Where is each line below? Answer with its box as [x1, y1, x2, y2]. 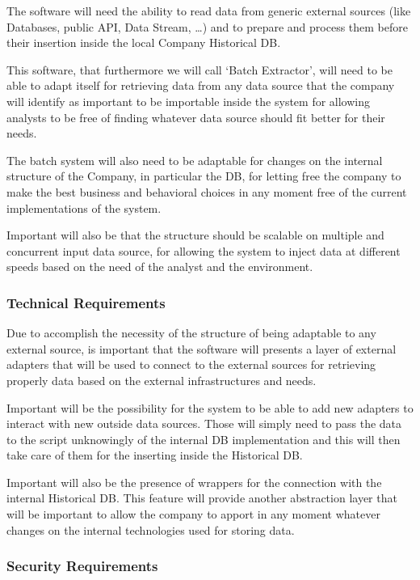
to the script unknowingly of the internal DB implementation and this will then [6, 430, 401, 447]
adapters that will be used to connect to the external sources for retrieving [6, 356, 376, 373]
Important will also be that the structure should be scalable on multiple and [6, 226, 384, 243]
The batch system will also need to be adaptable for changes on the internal [6, 151, 383, 168]
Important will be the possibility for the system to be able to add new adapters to [6, 399, 414, 416]
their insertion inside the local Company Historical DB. [6, 34, 281, 51]
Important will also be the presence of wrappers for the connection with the [6, 473, 382, 490]
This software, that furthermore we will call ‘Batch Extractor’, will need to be [6, 61, 393, 78]
